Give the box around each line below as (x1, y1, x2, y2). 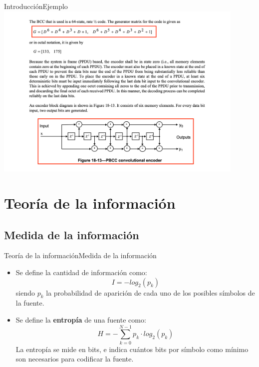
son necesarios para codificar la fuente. (15, 354, 134, 364)
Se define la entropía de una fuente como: (15, 314, 146, 325)
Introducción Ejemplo (4, 1, 68, 11)
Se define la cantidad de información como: (15, 267, 147, 277)
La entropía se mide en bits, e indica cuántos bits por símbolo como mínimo (15, 344, 249, 354)
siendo (15, 287, 35, 298)
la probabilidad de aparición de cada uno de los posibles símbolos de (46, 287, 255, 298)
